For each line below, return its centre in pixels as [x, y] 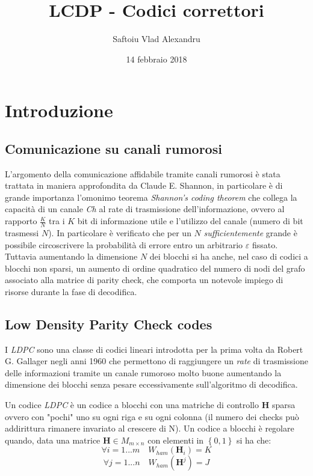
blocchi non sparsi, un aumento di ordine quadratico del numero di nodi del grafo [155, 268]
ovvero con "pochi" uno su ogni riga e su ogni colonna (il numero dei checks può [152, 416]
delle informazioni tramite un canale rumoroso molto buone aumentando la [143, 372]
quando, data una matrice [53, 440]
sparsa [284, 405]
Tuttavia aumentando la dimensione [71, 256]
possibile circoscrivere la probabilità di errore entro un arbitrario [124, 244]
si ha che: [254, 440]
